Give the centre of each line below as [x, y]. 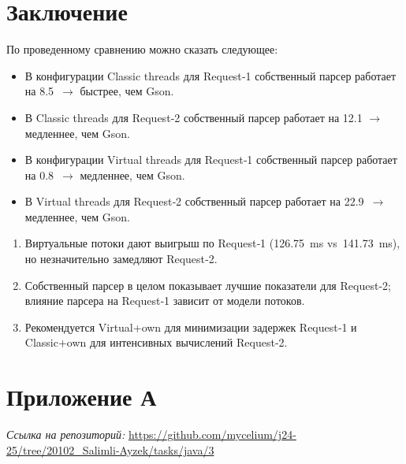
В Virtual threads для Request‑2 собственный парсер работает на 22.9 [194, 201]
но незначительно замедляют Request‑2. [121, 259]
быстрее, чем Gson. [127, 91]
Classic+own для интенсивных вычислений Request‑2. [156, 342]
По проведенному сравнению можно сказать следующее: [142, 49]
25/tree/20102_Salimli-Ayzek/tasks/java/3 [110, 449]
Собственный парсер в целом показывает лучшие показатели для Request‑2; [208, 285]
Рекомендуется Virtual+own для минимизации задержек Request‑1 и [191, 327]
